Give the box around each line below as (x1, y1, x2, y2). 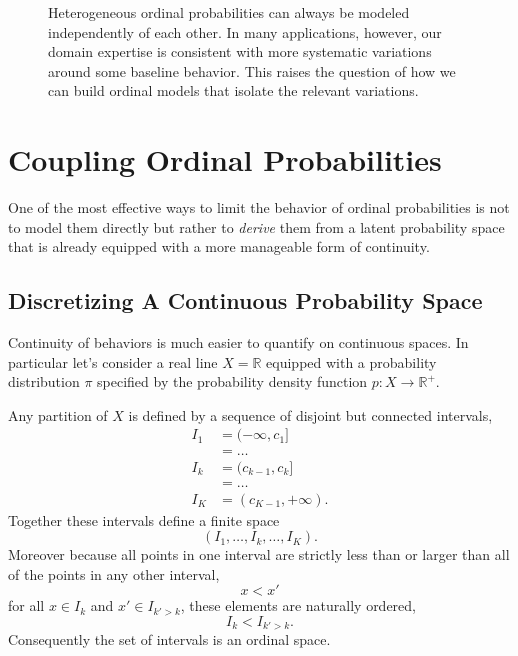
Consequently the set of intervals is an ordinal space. (8, 629, 331, 650)
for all (8, 595, 45, 616)
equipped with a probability (266, 351, 437, 372)
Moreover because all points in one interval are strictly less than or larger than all (8, 544, 510, 565)
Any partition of (8, 404, 108, 425)
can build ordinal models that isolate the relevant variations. (48, 80, 419, 101)
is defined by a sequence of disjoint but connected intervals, (128, 404, 493, 425)
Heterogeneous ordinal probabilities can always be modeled (48, 2, 410, 22)
